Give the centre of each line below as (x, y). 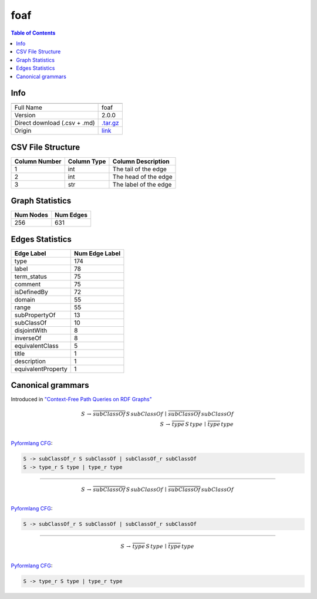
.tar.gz (111, 123)
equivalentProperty (41, 368)
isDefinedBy (31, 292)
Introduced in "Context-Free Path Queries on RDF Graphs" (81, 400)
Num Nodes (31, 215)
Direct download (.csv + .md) (55, 123)
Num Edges (71, 215)
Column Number (38, 161)
